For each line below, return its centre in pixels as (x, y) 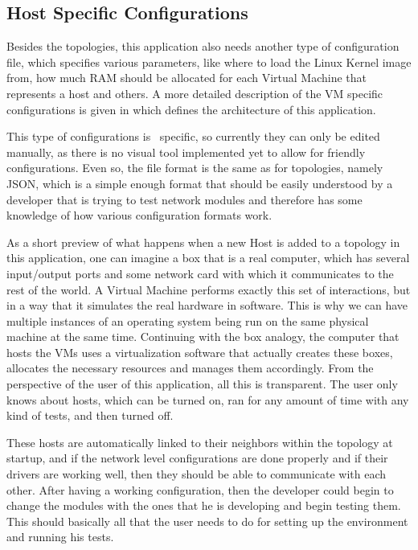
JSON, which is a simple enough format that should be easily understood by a (200, 183)
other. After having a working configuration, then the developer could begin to (200, 489)
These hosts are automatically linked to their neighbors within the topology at (200, 442)
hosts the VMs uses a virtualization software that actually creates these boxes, (200, 352)
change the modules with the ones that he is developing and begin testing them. (204, 505)
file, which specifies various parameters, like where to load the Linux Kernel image (209, 62)
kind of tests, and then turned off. (90, 415)
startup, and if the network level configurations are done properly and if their (197, 458)
